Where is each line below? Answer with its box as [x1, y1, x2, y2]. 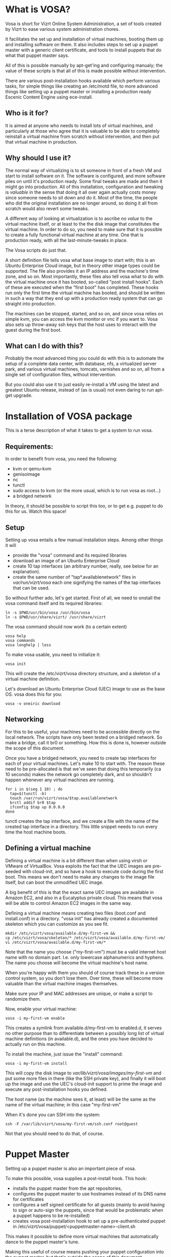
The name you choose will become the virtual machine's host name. [5, 960, 149, 966]
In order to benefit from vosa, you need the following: [5, 456, 117, 462]
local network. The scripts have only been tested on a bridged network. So [5, 734, 162, 740]
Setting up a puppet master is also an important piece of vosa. [5, 1165, 136, 1171]
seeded [5, 868, 21, 875]
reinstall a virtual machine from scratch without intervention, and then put [5, 133, 160, 139]
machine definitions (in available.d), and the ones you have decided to [5, 1036, 153, 1042]
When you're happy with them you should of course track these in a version [5, 969, 165, 976]
